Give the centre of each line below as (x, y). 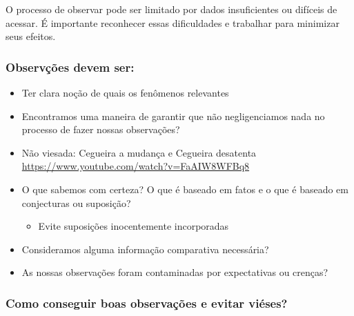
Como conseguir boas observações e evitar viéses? (147, 303)
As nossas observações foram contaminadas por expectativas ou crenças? (175, 272)
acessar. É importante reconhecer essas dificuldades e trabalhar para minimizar (173, 22)
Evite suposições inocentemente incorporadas (134, 226)
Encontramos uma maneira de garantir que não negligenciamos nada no (173, 116)
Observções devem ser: (70, 67)
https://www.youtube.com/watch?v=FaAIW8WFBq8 (136, 166)
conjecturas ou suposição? (76, 203)
